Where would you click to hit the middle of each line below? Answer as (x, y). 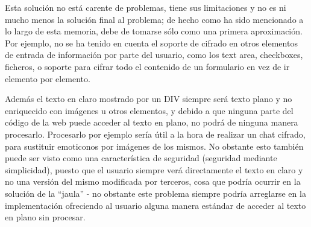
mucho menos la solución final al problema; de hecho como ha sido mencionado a (154, 19)
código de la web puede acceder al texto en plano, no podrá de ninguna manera (152, 122)
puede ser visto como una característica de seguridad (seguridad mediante (141, 158)
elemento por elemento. (48, 78)
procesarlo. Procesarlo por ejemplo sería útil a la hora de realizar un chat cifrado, (155, 134)
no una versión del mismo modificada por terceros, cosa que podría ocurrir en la (153, 181)
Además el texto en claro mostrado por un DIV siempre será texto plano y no (149, 99)
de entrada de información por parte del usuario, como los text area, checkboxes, (154, 55)
